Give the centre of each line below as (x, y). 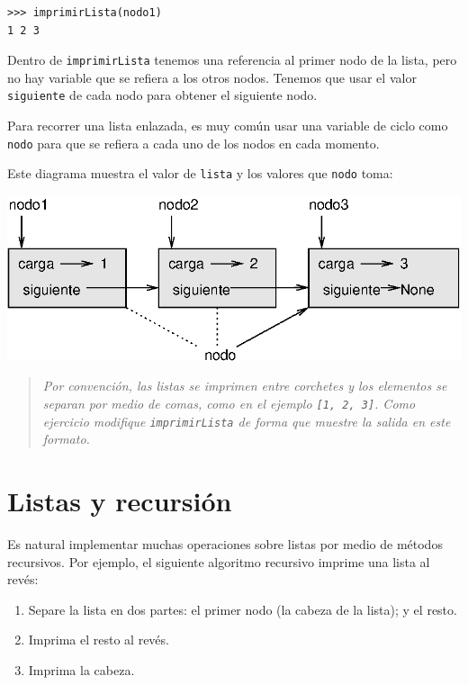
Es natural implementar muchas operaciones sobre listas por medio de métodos (225, 544)
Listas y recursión (120, 501)
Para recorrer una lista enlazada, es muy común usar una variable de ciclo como (228, 126)
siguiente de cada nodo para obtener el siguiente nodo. (162, 95)
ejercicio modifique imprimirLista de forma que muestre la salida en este (247, 421)
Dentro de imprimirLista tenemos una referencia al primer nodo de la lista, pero (232, 60)
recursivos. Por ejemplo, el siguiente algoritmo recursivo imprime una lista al (219, 561)
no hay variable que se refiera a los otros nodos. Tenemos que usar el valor (212, 77)
